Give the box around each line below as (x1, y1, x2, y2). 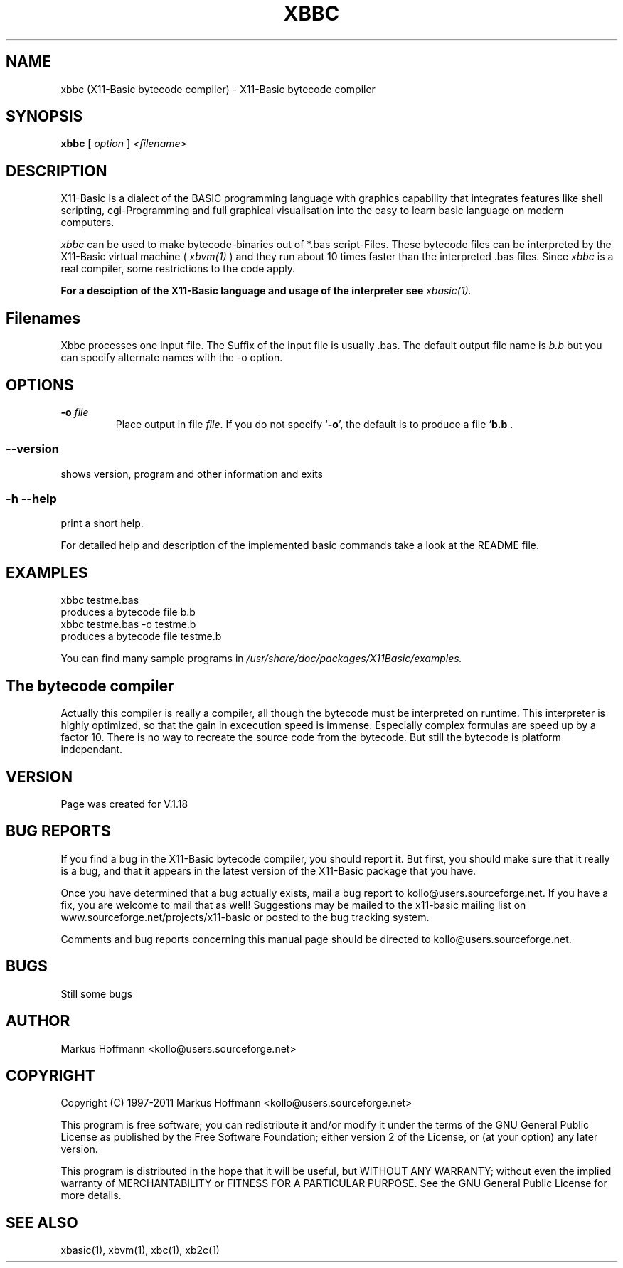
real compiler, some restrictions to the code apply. (60, 262, 296, 275)
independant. (60, 743, 123, 756)
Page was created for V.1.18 (60, 798, 188, 810)
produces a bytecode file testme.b (60, 630, 222, 643)
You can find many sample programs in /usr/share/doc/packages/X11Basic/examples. (60, 652, 462, 665)
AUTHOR (6, 1012, 70, 1030)
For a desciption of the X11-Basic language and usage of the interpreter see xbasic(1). (60, 284, 472, 297)
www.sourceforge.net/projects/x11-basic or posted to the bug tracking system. (60, 910, 430, 923)
